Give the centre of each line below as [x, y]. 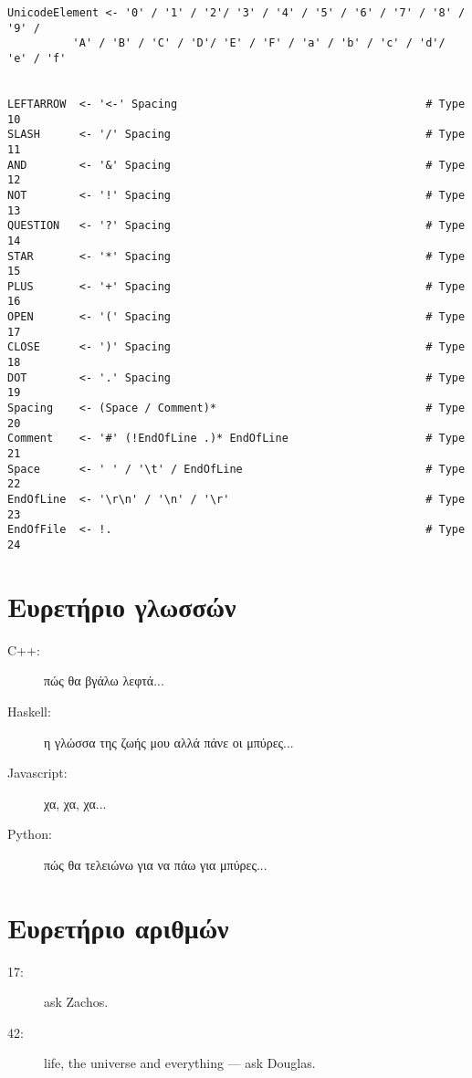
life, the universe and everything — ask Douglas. [180, 1063]
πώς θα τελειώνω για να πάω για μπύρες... [156, 864]
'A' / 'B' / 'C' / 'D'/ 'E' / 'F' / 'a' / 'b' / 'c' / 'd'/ [259, 43]
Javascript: [37, 773]
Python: [30, 834]
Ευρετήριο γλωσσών [122, 606]
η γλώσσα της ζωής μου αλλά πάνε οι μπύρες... [169, 742]
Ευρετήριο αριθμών [118, 927]
